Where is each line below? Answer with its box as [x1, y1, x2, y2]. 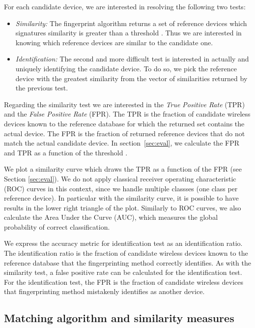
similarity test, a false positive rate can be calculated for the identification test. [4, 267, 242, 277]
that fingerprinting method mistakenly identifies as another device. [4, 286, 205, 297]
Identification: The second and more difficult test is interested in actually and [15, 54, 249, 64]
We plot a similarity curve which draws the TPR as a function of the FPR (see [4, 164, 242, 174]
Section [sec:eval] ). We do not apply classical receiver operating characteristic [4, 173, 236, 183]
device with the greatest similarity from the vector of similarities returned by [15, 73, 248, 83]
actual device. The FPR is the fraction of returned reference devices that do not [4, 128, 245, 138]
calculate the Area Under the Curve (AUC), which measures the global [4, 212, 218, 222]
